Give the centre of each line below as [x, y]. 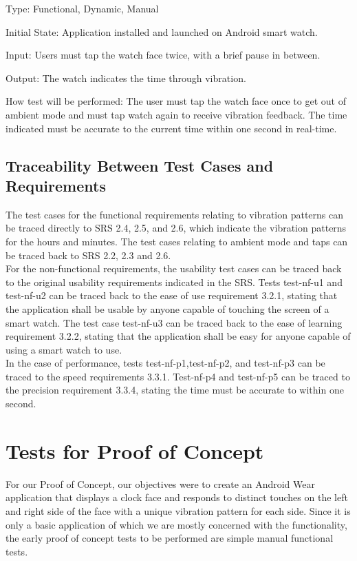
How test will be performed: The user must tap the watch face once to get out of [176, 101]
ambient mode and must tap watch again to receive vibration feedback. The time [176, 114]
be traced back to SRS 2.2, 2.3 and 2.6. [88, 255]
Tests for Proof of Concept [135, 450]
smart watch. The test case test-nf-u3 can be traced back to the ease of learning [174, 322]
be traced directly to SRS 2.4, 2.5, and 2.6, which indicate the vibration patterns [176, 228]
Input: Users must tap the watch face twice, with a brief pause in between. [163, 55]
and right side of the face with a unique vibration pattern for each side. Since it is [178, 510]
